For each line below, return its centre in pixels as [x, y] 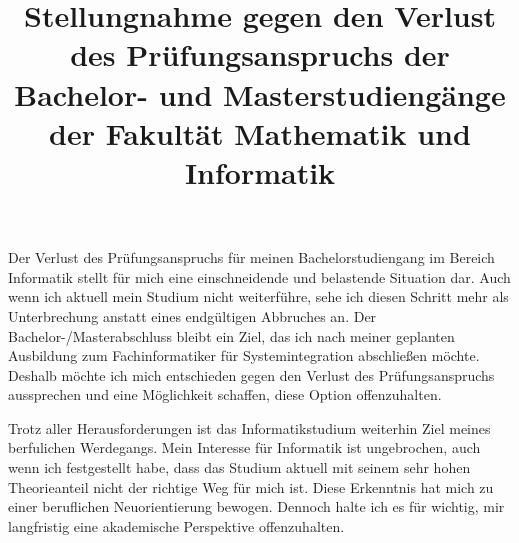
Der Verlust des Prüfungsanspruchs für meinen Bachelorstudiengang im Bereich [251, 257]
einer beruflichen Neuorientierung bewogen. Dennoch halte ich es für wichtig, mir [256, 506]
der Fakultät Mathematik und [260, 132]
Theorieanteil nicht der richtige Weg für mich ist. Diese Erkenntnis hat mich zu [251, 486]
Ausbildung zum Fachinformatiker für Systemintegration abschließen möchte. [244, 355]
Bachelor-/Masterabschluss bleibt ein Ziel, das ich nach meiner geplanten [231, 335]
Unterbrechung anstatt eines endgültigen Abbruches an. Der [192, 315]
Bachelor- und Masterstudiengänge [260, 93]
